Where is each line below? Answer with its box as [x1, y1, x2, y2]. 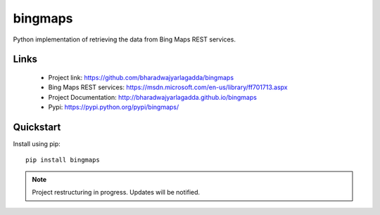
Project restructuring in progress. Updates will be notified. [32, 188, 201, 197]
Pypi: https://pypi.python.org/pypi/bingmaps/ [48, 103, 179, 112]
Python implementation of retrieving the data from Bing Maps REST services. [13, 35, 236, 44]
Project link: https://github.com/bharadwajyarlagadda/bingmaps [48, 73, 234, 82]
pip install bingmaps [25, 156, 100, 164]
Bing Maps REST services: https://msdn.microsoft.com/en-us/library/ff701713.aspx [48, 83, 288, 91]
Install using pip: [13, 140, 61, 148]
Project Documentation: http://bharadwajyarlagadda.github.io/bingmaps [48, 93, 257, 101]
